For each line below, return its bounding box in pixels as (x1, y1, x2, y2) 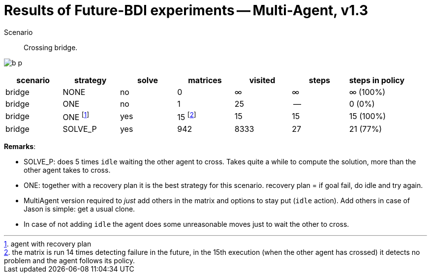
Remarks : (4, 142, 36, 151)
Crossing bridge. (24, 43, 78, 52)
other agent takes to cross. (24, 166, 111, 175)
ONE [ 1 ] (62, 110, 90, 123)
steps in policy (349, 75, 405, 85)
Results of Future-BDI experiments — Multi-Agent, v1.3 (4, 2, 369, 19)
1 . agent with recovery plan (4, 240, 92, 248)
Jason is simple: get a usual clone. (24, 205, 135, 214)
